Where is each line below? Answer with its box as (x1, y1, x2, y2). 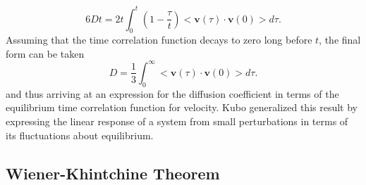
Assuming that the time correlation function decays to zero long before (6, 32, 312, 47)
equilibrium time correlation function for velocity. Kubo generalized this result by (6, 100, 358, 115)
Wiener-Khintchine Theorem (6, 162, 220, 184)
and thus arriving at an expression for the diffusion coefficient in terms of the (6, 86, 339, 101)
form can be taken (6, 46, 85, 60)
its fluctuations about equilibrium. (6, 127, 154, 142)
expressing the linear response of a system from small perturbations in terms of (6, 113, 348, 128)
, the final (319, 32, 361, 47)
